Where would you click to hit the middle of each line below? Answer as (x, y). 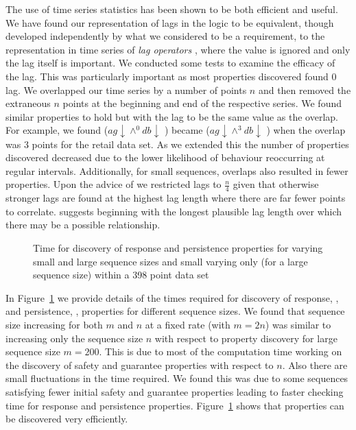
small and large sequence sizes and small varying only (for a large (170, 261)
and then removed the (305, 89)
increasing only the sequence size (74, 338)
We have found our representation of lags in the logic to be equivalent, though (170, 22)
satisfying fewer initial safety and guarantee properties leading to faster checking (175, 391)
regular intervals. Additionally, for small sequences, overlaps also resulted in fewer (177, 170)
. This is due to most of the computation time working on (221, 351)
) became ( (187, 130)
